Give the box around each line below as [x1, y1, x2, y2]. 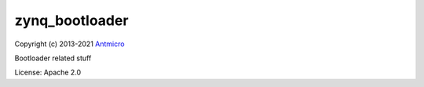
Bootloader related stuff [14, 53, 92, 63]
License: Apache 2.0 [14, 67, 82, 78]
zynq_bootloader [14, 12, 129, 29]
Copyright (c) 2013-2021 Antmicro [14, 39, 125, 49]
